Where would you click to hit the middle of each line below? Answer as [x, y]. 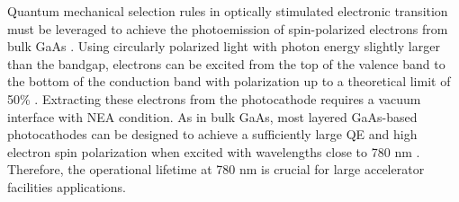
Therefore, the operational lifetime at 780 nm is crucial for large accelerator [216, 169]
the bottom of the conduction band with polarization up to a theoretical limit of [229, 81]
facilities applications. [67, 186]
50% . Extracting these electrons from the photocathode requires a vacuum [214, 98]
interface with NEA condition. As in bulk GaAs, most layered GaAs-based [212, 116]
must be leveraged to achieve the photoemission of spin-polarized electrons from [228, 28]
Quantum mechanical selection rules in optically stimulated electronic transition [228, 11]
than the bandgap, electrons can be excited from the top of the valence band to [226, 63]
